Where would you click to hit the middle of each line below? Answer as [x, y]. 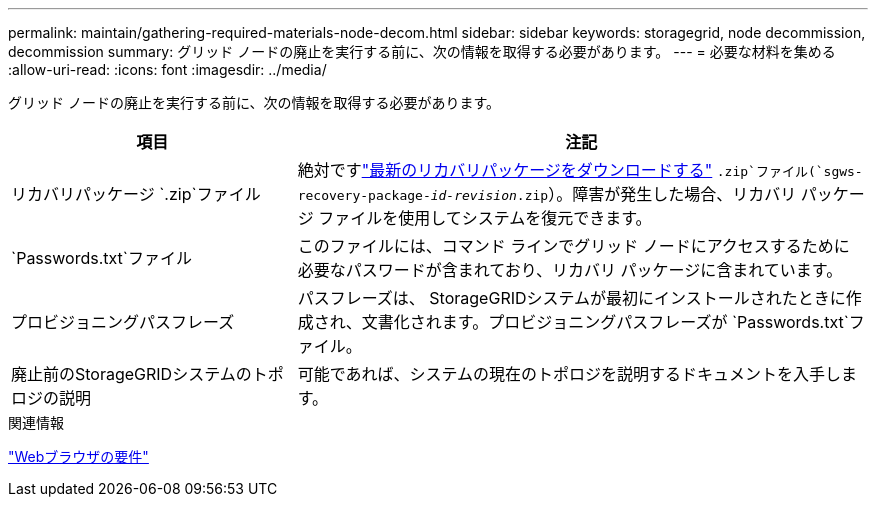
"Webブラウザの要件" [78, 456]
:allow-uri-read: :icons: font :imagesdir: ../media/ [167, 69]
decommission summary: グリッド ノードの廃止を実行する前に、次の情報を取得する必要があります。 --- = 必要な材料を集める [422, 51]
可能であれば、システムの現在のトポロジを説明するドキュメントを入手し [569, 374]
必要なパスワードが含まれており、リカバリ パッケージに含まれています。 [570, 270]
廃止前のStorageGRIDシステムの [131, 374]
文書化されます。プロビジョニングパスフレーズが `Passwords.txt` [605, 322]
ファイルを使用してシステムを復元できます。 [485, 218]
